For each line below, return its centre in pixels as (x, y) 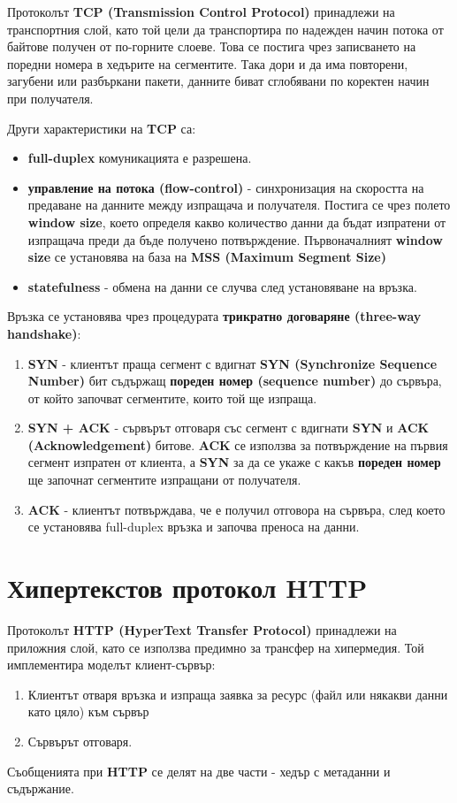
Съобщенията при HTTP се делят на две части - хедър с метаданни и (199, 771)
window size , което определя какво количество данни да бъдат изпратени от (237, 222)
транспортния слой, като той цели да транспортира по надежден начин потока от (225, 29)
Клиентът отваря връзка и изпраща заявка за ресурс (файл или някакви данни (238, 694)
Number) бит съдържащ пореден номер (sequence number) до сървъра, (235, 381)
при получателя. (50, 98)
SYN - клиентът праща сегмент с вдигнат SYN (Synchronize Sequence (232, 363)
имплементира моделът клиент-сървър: (111, 665)
